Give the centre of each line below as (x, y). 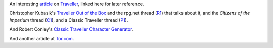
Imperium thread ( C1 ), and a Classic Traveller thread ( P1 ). (69, 20)
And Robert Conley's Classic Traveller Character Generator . (71, 29)
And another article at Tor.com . (42, 38)
